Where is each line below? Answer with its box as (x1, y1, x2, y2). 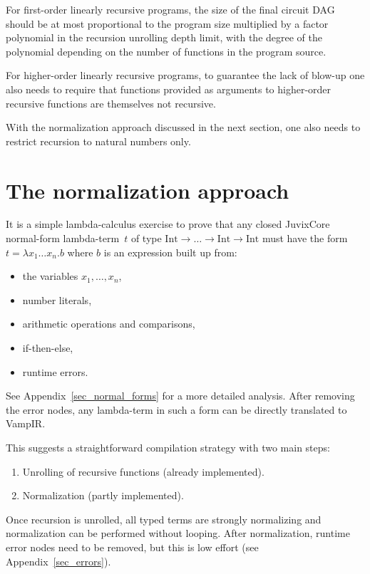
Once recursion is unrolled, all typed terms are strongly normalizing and (6, 511, 322, 526)
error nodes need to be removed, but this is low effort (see (6, 539, 259, 554)
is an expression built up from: (103, 244, 237, 259)
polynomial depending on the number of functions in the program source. (6, 43, 327, 58)
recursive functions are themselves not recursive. (6, 95, 216, 110)
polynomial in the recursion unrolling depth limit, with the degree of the (6, 30, 323, 45)
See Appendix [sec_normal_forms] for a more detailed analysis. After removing (6, 388, 355, 403)
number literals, (22, 292, 92, 307)
